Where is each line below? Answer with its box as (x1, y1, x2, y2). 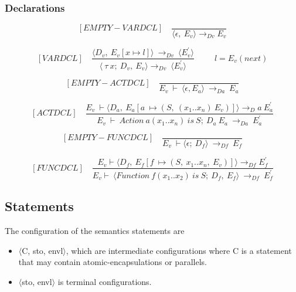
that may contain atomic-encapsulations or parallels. (18, 256, 207, 268)
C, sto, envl (22, 244, 63, 256)
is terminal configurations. (57, 275, 152, 287)
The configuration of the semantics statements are (5, 224, 185, 236)
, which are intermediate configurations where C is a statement (66, 244, 292, 256)
